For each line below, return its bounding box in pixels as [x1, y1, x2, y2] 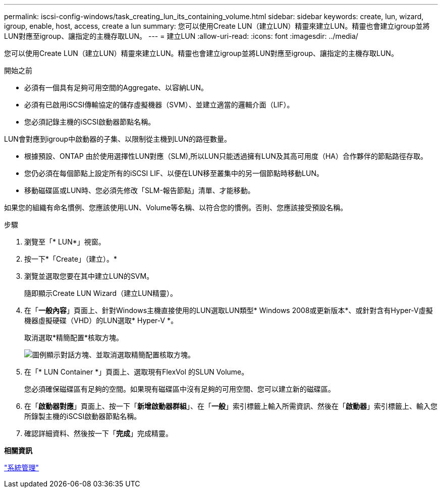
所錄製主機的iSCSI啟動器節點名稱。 [24, 412, 141, 420]
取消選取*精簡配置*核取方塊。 [24, 333, 124, 342]
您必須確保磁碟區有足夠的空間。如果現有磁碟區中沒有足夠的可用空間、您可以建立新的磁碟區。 [24, 385, 335, 393]
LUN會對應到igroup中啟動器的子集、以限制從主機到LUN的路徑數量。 [4, 135, 232, 143]
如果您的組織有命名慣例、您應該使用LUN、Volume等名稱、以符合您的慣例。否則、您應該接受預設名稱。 [4, 203, 348, 212]
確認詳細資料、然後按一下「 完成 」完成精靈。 [24, 429, 173, 438]
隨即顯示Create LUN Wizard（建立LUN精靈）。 [24, 289, 178, 297]
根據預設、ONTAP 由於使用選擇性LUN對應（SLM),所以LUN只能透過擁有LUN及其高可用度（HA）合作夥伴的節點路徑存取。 [24, 152, 428, 160]
